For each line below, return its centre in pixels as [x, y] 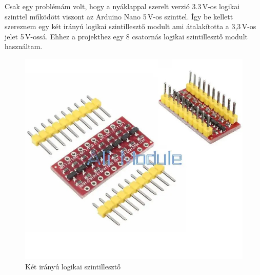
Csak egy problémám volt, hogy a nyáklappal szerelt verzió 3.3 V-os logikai [122, 6]
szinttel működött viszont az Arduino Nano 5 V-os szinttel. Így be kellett [119, 16]
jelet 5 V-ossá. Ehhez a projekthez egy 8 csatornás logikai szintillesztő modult [126, 36]
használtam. [24, 46]
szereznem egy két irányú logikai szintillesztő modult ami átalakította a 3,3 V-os [131, 26]
